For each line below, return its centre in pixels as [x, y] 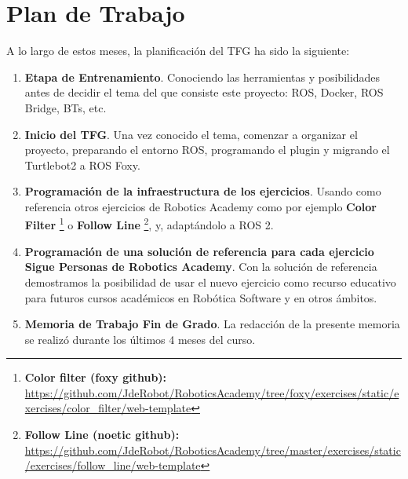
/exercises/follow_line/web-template [113, 465]
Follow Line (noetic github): [102, 435]
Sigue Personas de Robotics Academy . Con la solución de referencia [201, 267]
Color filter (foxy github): [96, 377]
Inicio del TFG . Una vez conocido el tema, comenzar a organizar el [191, 134]
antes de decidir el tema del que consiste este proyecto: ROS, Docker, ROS [204, 92]
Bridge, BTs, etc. [66, 107]
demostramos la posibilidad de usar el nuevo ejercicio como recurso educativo [210, 282]
